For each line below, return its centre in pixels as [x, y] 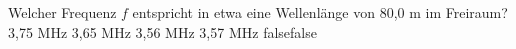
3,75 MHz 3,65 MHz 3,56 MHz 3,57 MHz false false [162, 31]
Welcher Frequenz [62, 12]
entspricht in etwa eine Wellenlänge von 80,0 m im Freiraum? [320, 12]
